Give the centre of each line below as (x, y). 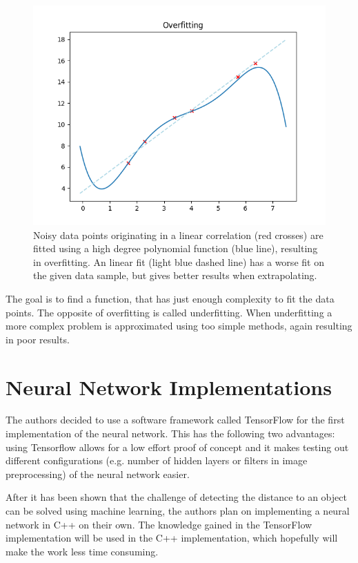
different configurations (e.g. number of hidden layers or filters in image (157, 460)
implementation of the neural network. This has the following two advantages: (170, 433)
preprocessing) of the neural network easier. (98, 474)
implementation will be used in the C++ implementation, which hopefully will (172, 538)
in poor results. (38, 339)
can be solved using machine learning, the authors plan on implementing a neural (178, 511)
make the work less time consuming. (82, 551)
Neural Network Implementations (169, 387)
